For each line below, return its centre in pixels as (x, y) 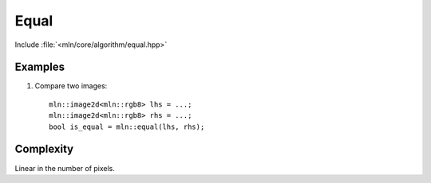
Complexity (44, 149)
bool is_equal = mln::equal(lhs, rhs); (127, 127)
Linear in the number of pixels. (65, 168)
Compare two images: (71, 86)
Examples (40, 67)
